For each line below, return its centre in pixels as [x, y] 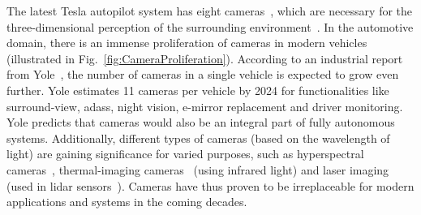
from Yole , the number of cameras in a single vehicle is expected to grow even [203, 74]
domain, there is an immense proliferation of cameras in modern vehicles [187, 43]
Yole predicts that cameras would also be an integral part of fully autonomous [201, 122]
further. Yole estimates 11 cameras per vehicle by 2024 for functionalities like [198, 90]
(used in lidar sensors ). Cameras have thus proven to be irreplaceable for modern [210, 185]
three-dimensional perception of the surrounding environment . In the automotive [210, 26]
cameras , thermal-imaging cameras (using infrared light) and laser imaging [198, 169]
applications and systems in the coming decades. [127, 202]
